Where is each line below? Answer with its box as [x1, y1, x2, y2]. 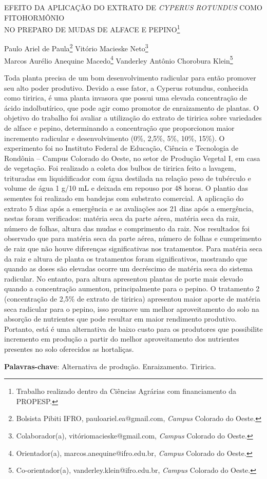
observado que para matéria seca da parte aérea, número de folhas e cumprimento [4, 233, 261, 244]
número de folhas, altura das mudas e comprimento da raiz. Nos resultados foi [4, 223, 250, 233]
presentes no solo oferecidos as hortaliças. [4, 343, 134, 354]
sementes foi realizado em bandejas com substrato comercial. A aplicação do [4, 193, 244, 204]
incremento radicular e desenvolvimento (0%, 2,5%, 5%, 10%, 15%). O [4, 132, 225, 143]
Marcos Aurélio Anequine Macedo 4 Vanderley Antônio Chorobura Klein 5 [4, 53, 233, 66]
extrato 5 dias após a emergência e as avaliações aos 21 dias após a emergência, [4, 203, 254, 213]
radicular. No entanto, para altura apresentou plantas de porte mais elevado [4, 273, 243, 284]
